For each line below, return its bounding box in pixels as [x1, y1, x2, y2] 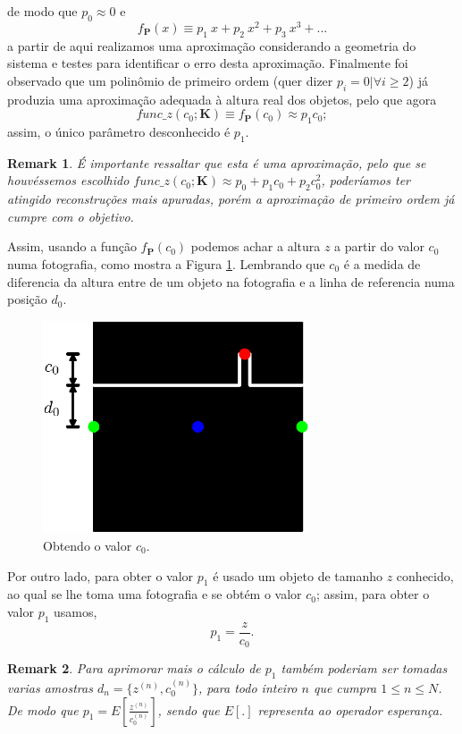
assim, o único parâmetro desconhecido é [7, 122, 231, 141]
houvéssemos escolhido [7, 171, 130, 190]
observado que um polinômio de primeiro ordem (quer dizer [7, 71, 333, 89]
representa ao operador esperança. [257, 700, 443, 719]
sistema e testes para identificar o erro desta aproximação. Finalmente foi [7, 54, 408, 72]
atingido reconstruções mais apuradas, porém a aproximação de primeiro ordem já [7, 190, 455, 208]
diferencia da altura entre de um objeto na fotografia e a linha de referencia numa [7, 272, 455, 291]
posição [7, 290, 47, 308]
